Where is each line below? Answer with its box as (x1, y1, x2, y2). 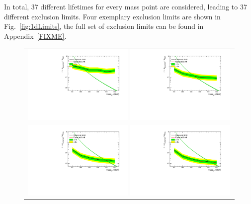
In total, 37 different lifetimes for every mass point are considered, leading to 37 (4, 1, 247, 11)
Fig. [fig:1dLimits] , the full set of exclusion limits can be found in (4, 21, 204, 31)
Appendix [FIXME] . (4, 30, 67, 41)
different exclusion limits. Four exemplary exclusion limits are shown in (4, 11, 221, 21)
